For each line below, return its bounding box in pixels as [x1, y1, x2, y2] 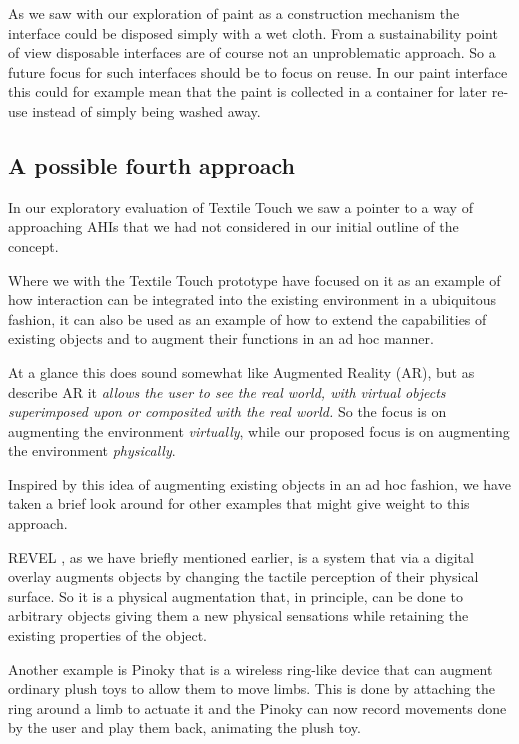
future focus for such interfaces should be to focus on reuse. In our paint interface [8, 61, 508, 82]
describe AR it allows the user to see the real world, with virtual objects [8, 381, 446, 402]
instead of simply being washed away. [32, 100, 261, 121]
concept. [8, 235, 59, 256]
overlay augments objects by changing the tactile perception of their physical [8, 566, 479, 587]
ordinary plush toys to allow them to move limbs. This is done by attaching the [8, 678, 495, 699]
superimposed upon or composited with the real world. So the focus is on [8, 401, 447, 422]
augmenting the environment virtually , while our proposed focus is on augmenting [8, 420, 510, 441]
